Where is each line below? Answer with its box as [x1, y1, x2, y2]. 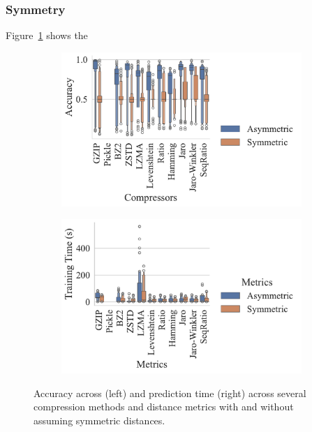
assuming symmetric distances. [34, 412, 165, 427]
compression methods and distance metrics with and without [34, 399, 294, 414]
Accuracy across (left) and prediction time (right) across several [34, 385, 306, 400]
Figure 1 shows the [6, 28, 88, 43]
